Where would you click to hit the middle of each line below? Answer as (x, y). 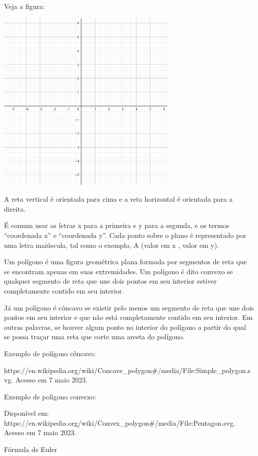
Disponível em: (27, 413)
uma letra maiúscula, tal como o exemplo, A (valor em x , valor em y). (112, 245)
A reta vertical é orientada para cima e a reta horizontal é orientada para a (118, 199)
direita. (15, 208)
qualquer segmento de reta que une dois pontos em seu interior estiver (110, 281)
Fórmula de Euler (31, 449)
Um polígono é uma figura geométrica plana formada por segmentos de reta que (126, 262)
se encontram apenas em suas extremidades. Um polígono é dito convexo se (119, 271)
